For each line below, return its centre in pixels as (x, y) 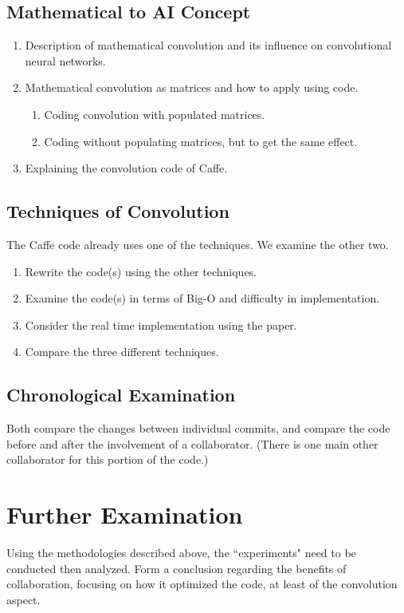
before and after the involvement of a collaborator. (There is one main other (192, 443)
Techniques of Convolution (118, 211)
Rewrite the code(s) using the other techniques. (141, 271)
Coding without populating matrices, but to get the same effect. (201, 141)
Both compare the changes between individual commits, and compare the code (198, 428)
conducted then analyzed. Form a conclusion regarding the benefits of (177, 568)
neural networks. (65, 60)
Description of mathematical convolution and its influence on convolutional (208, 45)
